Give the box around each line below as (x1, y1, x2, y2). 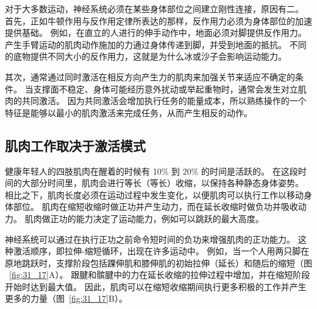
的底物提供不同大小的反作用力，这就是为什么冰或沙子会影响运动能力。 (5, 50, 287, 63)
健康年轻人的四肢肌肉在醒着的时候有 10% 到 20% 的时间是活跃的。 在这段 (5, 164, 298, 177)
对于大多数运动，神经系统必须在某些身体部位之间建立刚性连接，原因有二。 (5, 2, 304, 15)
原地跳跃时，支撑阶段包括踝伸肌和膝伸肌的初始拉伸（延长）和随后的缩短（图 (5, 256, 312, 269)
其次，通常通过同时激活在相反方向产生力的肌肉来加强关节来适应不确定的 (5, 70, 295, 83)
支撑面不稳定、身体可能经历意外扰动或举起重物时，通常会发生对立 (33, 82, 298, 95)
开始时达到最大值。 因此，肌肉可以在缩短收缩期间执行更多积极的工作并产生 (5, 280, 307, 293)
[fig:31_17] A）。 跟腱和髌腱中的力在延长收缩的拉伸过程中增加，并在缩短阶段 (9, 268, 310, 281)
